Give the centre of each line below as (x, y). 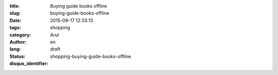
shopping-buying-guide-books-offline (91, 56)
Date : (15, 20)
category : (20, 35)
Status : (18, 56)
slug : (15, 13)
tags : (15, 28)
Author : (18, 42)
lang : (15, 49)
